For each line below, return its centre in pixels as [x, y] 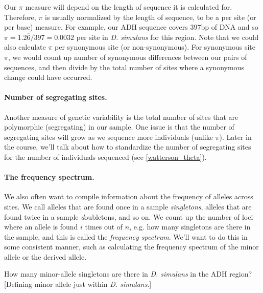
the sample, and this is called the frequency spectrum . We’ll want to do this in [126, 236]
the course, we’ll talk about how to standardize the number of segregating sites [128, 147]
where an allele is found [41, 227]
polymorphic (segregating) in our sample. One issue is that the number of [119, 127]
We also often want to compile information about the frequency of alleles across [129, 196]
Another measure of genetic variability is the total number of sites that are [121, 117]
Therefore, [20, 17]
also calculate [25, 47]
